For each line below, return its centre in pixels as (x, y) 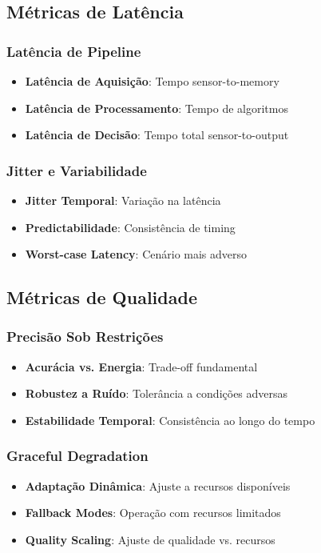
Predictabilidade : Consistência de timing (130, 227)
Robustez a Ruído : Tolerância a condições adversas (157, 393)
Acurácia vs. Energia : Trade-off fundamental (141, 366)
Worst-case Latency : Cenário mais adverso (136, 254)
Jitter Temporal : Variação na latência (123, 200)
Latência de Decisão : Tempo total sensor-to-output (157, 135)
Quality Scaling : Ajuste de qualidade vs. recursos (150, 539)
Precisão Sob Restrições (85, 337)
